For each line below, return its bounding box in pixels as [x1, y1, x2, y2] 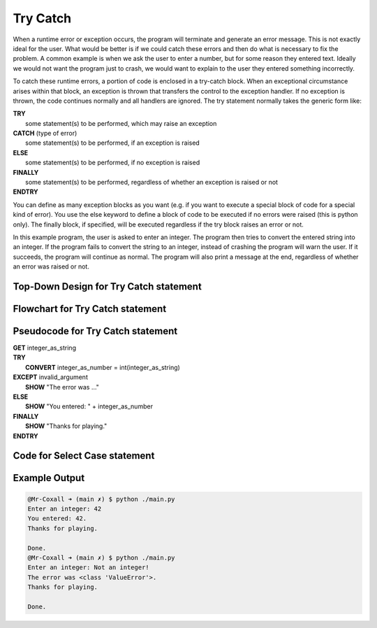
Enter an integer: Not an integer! [27, 564, 149, 571]
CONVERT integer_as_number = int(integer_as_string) [25, 363, 181, 371]
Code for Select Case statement [13, 450, 155, 462]
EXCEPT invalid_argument [13, 373, 89, 381]
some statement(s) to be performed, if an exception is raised [25, 138, 200, 147]
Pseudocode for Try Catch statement [13, 325, 178, 337]
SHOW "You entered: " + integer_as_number [25, 402, 154, 411]
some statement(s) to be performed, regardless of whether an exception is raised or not [25, 178, 279, 187]
